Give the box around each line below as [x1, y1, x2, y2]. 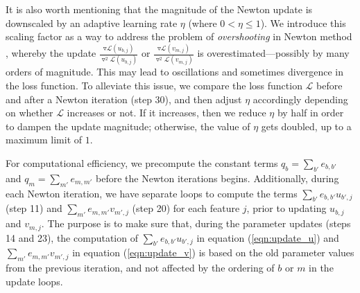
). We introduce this [260, 15, 346, 30]
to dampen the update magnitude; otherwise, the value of [6, 118, 250, 133]
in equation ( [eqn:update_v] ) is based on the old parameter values [72, 245, 354, 260]
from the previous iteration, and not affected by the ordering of [6, 260, 275, 275]
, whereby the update [6, 46, 96, 60]
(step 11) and [6, 201, 62, 215]
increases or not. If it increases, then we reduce [67, 105, 266, 120]
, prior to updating [246, 201, 327, 215]
